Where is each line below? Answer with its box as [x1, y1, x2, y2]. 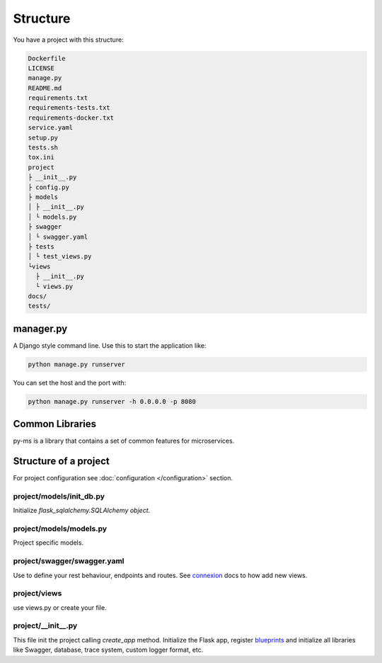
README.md [28, 84, 62, 92]
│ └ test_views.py [28, 252, 92, 261]
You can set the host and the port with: [13, 378, 127, 387]
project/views [13, 589, 62, 599]
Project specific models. [13, 538, 84, 547]
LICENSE [28, 64, 54, 72]
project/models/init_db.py [13, 491, 105, 501]
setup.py [28, 133, 59, 142]
